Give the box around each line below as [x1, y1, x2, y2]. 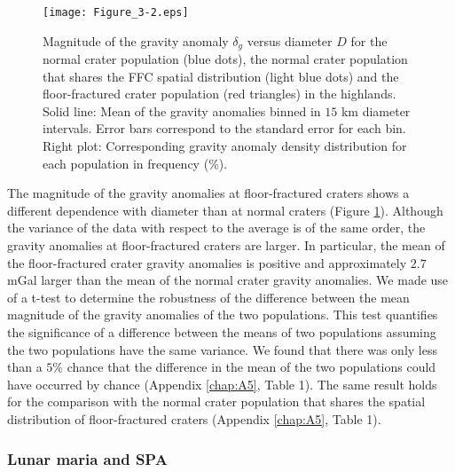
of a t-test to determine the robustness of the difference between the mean [7, 287, 410, 306]
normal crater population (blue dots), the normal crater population [43, 50, 408, 68]
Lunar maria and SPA [7, 447, 168, 469]
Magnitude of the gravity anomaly [43, 31, 229, 50]
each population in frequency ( [43, 153, 209, 172]
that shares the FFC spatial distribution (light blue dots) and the [43, 67, 399, 85]
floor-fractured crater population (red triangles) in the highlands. [43, 84, 396, 103]
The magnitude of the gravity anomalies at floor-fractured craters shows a [7, 184, 410, 202]
